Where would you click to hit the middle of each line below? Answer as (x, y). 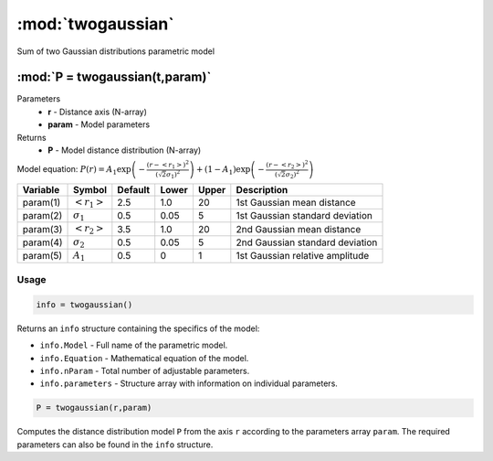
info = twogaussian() (84, 305)
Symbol (90, 189)
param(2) (42, 216)
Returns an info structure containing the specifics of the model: (138, 328)
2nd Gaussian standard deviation (307, 242)
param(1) (42, 202)
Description (262, 189)
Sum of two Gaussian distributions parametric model (115, 51)
